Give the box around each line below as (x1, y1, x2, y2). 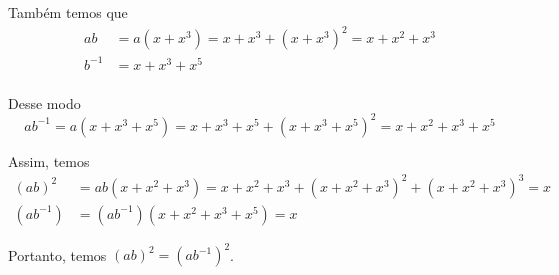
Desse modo (8, 92, 81, 113)
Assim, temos (8, 150, 90, 171)
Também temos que (8, 2, 128, 22)
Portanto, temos (8, 244, 107, 265)
